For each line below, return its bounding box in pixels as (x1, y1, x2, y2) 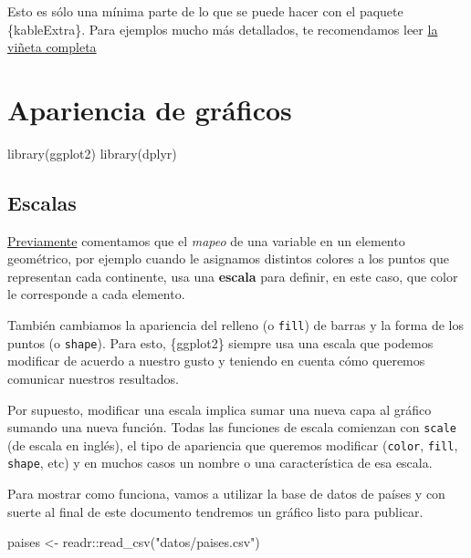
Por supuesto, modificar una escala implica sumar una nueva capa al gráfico (7, 399, 432, 418)
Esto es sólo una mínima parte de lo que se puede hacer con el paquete (7, 2, 403, 20)
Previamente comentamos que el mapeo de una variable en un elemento (7, 231, 405, 250)
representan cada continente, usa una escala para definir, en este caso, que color (7, 266, 458, 285)
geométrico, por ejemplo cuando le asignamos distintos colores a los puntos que (7, 249, 450, 268)
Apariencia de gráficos (7, 90, 292, 128)
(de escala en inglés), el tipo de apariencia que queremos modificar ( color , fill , (7, 435, 458, 454)
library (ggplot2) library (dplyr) (7, 143, 177, 162)
